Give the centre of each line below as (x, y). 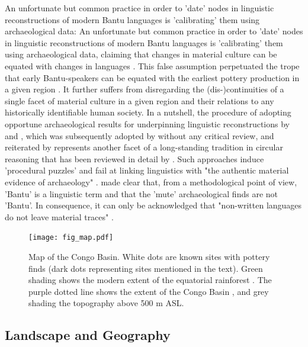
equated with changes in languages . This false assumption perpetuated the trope (152, 65)
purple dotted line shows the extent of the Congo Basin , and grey (149, 291)
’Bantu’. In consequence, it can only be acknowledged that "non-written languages (153, 205)
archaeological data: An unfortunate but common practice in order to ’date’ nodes (154, 31)
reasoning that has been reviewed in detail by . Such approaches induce (134, 158)
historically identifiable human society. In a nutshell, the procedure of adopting (148, 112)
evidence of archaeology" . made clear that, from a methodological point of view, (151, 181)
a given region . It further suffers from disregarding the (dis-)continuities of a (145, 89)
